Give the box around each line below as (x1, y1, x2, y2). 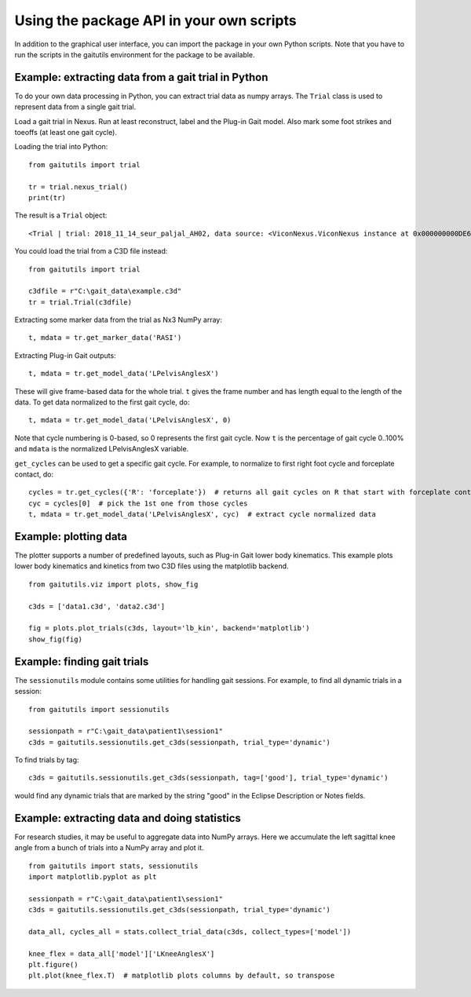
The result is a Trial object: (14, 210, 108, 220)
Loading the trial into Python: (14, 142, 108, 152)
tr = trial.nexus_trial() (28, 182, 129, 192)
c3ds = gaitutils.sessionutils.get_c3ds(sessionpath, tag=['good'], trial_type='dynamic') (28, 773, 389, 783)
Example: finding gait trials (14, 655, 149, 668)
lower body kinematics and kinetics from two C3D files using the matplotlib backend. (14, 561, 290, 571)
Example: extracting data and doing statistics (14, 811, 241, 824)
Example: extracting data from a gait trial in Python (14, 71, 268, 84)
